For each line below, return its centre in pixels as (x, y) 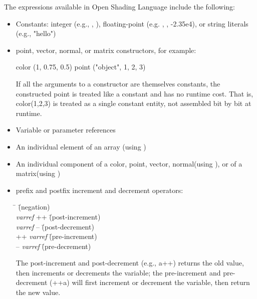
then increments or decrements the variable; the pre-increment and (118, 272)
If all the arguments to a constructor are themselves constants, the (118, 83)
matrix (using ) (38, 173)
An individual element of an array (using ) (81, 146)
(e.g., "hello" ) (36, 33)
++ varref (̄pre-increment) (56, 236)
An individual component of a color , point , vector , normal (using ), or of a (129, 163)
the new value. (38, 292)
